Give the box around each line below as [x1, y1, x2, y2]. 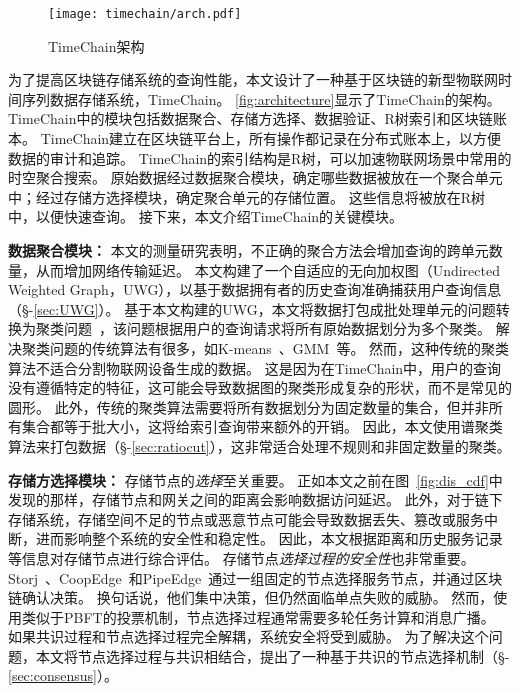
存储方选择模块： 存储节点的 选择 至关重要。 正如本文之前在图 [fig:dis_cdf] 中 [8, 469, 503, 490]
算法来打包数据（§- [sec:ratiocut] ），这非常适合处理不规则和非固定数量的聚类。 [8, 435, 511, 456]
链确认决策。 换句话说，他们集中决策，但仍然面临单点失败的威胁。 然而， [8, 587, 494, 608]
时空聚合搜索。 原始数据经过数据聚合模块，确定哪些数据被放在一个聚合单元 [8, 167, 503, 188]
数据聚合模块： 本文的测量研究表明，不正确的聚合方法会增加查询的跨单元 [8, 240, 489, 260]
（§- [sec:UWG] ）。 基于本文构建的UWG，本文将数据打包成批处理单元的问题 [8, 298, 496, 319]
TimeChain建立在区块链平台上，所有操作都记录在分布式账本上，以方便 [40, 128, 502, 149]
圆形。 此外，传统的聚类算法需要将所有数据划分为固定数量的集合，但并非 [8, 396, 489, 417]
